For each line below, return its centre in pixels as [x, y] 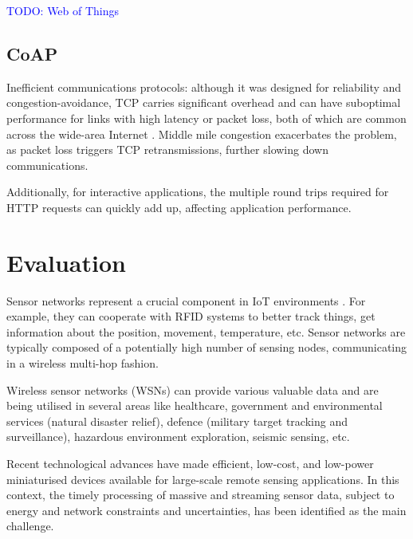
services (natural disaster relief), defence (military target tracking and [177, 421]
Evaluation [66, 262]
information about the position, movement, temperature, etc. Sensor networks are [206, 331]
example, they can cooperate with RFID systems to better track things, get [191, 316]
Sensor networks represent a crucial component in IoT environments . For [186, 300]
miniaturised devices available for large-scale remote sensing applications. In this [203, 479]
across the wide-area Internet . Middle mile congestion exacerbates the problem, [202, 134]
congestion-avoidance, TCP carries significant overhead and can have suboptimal [204, 102]
